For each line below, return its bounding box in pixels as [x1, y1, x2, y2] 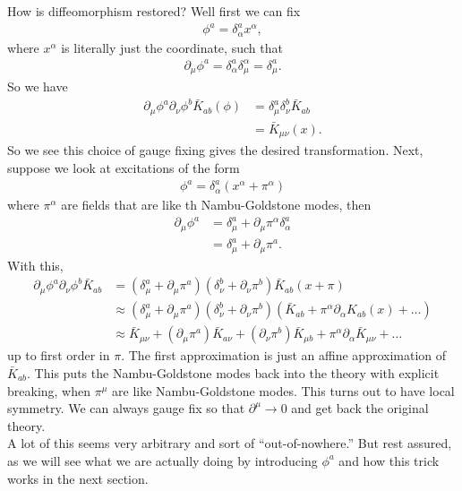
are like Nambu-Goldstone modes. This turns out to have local [112, 381, 455, 400]
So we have [7, 77, 68, 96]
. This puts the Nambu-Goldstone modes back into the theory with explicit [27, 364, 440, 382]
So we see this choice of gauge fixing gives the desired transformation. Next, [7, 141, 423, 159]
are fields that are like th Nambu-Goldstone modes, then [61, 195, 372, 214]
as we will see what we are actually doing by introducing [7, 451, 318, 469]
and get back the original [291, 399, 429, 418]
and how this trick [338, 451, 440, 469]
